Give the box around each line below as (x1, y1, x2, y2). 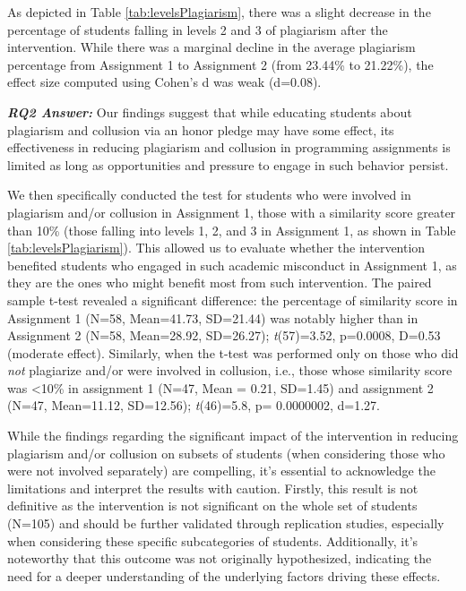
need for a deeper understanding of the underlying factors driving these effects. (7, 566, 441, 585)
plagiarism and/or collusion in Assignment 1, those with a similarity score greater (7, 202, 456, 221)
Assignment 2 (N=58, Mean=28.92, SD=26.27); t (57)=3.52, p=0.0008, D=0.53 (7, 326, 441, 345)
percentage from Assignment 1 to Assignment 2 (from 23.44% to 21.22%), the (7, 55, 434, 73)
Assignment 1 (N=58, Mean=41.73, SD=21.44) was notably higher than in (7, 308, 419, 327)
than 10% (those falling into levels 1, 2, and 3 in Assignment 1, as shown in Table (7, 220, 456, 239)
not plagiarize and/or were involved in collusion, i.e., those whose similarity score (7, 361, 453, 380)
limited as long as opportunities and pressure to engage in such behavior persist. (7, 155, 449, 174)
